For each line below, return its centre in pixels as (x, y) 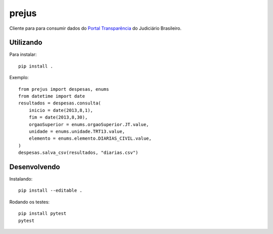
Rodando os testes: (30, 202)
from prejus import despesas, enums (64, 89)
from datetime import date (52, 96)
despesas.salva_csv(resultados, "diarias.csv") (78, 153)
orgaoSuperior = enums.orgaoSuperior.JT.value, (89, 124)
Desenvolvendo (35, 167)
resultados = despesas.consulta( (60, 103)
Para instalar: (23, 54)
